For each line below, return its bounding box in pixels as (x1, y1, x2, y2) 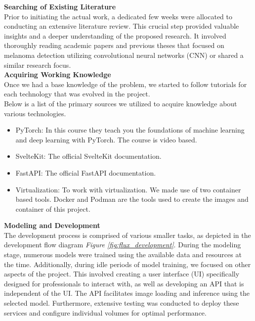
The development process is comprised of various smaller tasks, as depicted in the (4, 229, 251, 240)
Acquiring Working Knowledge (4, 69, 111, 80)
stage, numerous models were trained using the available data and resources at (4, 249, 242, 260)
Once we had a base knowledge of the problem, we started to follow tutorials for (4, 79, 247, 89)
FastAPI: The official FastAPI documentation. (15, 167, 156, 178)
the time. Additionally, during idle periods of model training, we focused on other (4, 259, 251, 269)
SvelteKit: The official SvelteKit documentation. (15, 151, 162, 161)
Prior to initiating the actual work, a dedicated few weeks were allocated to (4, 11, 233, 21)
